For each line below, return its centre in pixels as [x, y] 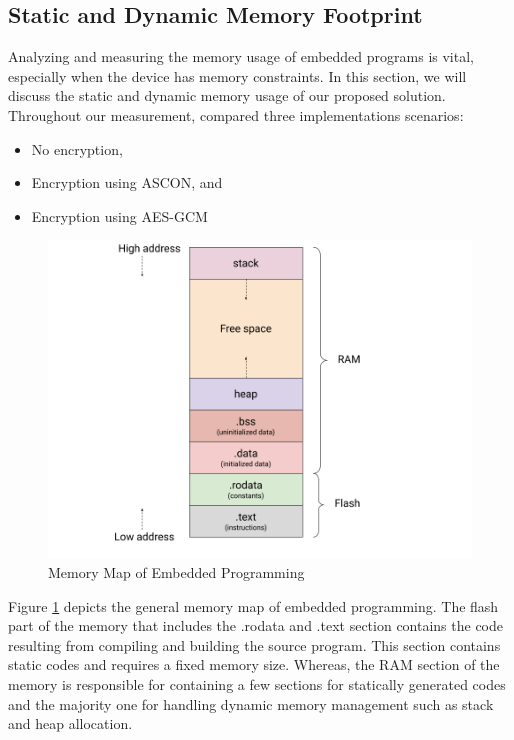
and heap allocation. [70, 723]
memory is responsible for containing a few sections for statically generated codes [257, 683]
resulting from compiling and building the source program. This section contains [254, 644]
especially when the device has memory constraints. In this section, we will [237, 75]
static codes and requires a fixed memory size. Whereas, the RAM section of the [254, 664]
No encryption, [77, 148]
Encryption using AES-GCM [119, 215]
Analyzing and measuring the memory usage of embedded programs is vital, [241, 56]
